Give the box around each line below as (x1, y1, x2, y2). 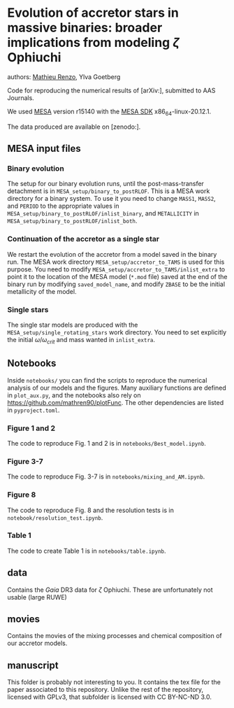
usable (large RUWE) (7, 593, 68, 601)
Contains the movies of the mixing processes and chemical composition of (7, 632, 222, 640)
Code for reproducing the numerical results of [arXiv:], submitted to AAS (7, 86, 216, 94)
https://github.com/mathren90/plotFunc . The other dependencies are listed (7, 398, 224, 406)
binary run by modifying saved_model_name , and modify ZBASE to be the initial (7, 280, 226, 288)
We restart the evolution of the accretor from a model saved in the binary (7, 250, 217, 258)
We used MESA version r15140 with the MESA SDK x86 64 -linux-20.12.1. (7, 107, 212, 117)
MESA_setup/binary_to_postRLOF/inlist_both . (7, 217, 138, 225)
